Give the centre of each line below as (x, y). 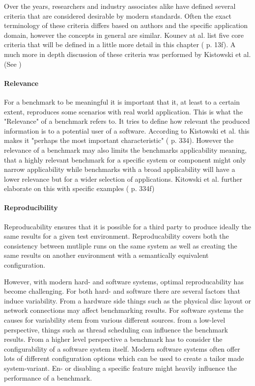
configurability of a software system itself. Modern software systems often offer (122, 348)
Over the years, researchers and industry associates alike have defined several (120, 6)
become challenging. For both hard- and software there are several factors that (122, 291)
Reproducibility (31, 207)
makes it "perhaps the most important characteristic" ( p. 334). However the (119, 140)
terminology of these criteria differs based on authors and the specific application (126, 25)
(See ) (13, 64)
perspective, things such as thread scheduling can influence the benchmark (116, 329)
